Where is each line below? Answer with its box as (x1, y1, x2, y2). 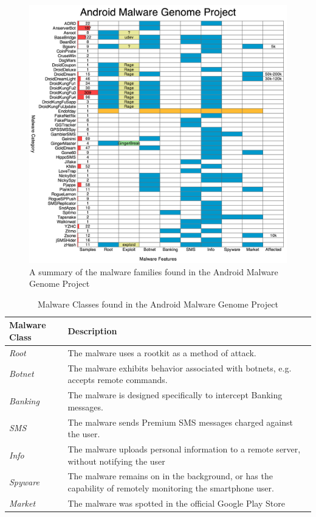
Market (9, 496, 36, 509)
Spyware (9, 476, 39, 488)
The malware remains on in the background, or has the (67, 470, 273, 482)
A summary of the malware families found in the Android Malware (29, 265, 278, 278)
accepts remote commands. (67, 373, 168, 386)
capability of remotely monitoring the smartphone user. (67, 482, 274, 494)
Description (67, 325, 117, 337)
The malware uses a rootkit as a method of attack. (67, 346, 256, 359)
